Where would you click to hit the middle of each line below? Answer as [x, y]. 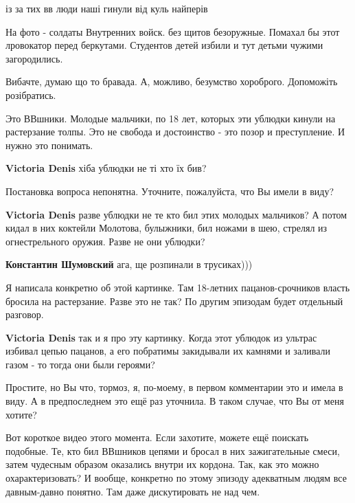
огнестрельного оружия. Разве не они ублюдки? [105, 241]
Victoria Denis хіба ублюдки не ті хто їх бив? [106, 168]
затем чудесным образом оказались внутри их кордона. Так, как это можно [162, 464]
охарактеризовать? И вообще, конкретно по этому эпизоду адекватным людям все [176, 478]
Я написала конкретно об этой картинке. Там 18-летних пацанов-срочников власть [178, 287]
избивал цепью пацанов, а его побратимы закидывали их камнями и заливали [168, 351]
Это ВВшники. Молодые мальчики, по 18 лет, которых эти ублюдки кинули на [171, 118]
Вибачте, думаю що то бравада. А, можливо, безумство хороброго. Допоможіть [172, 81]
